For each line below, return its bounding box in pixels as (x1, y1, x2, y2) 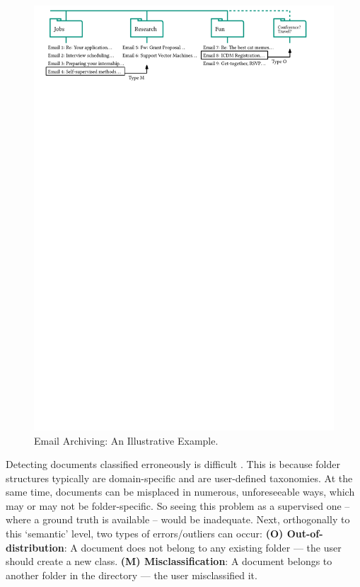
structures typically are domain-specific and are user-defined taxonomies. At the (6, 470, 353, 485)
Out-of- (286, 526, 323, 541)
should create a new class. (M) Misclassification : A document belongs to (6, 554, 332, 569)
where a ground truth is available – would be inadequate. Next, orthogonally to (6, 512, 350, 527)
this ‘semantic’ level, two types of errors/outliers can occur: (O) (6, 526, 284, 541)
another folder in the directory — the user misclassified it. (6, 567, 257, 582)
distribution (6, 540, 64, 554)
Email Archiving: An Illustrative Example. (34, 433, 219, 448)
